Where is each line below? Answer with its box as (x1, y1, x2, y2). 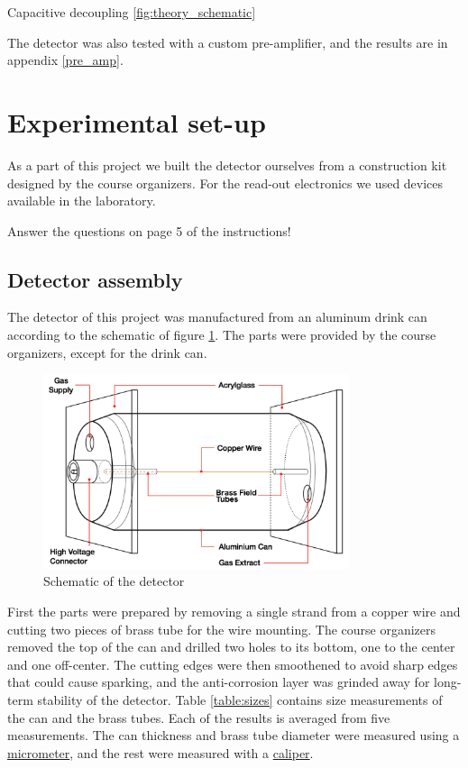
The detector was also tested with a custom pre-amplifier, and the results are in (7, 32, 448, 51)
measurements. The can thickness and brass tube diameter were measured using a (7, 726, 460, 745)
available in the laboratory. (7, 191, 156, 210)
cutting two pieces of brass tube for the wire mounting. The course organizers (7, 619, 436, 638)
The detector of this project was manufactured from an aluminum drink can (7, 307, 427, 326)
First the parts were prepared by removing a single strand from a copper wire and (7, 602, 461, 621)
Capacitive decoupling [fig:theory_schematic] (7, 3, 256, 21)
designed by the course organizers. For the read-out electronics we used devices (7, 173, 444, 192)
